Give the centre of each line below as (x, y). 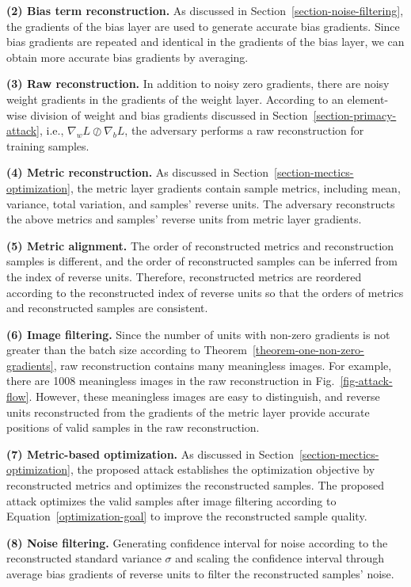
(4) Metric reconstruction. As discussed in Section (138, 172)
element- (368, 99)
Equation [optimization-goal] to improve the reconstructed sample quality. (187, 516)
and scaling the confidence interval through (280, 558)
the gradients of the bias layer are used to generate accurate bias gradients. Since (203, 26)
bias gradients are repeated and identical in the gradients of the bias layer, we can (205, 42)
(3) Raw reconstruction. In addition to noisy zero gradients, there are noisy (198, 84)
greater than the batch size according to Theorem (127, 350)
